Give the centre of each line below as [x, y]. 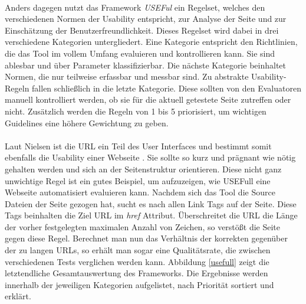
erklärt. [18, 296]
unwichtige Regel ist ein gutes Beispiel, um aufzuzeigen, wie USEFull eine [138, 180]
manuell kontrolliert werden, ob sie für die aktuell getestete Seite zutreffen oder [148, 99]
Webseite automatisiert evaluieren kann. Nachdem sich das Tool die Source [140, 192]
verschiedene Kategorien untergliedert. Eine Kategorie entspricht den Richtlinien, [151, 42]
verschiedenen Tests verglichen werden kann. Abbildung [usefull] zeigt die [137, 261]
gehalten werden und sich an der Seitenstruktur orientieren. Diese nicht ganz [143, 169]
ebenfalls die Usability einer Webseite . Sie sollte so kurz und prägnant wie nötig [150, 157]
